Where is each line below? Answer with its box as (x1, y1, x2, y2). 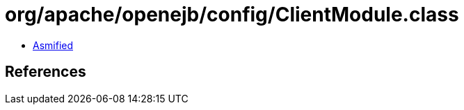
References (5, 63, 86, 81)
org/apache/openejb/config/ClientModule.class (5, 3, 459, 26)
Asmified (33, 39, 74, 51)
